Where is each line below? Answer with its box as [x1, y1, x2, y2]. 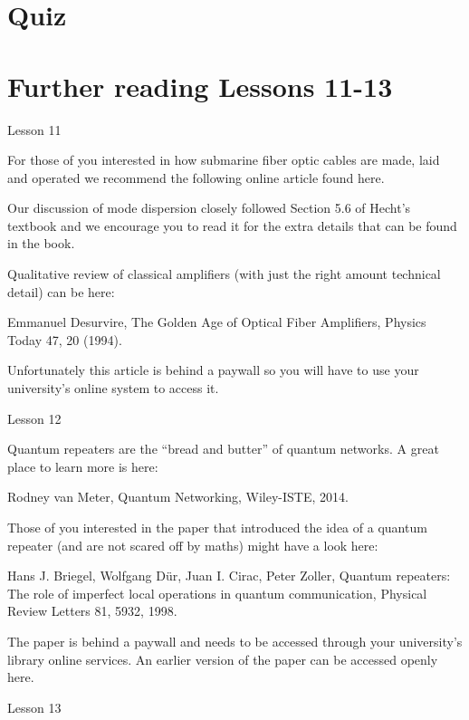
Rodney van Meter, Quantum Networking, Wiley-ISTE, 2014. [7, 487, 349, 506]
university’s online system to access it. [7, 379, 219, 398]
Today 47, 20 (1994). [7, 330, 122, 349]
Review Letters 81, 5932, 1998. [7, 601, 177, 620]
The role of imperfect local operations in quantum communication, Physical [7, 583, 427, 602]
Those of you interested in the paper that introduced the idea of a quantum [7, 518, 427, 536]
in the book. [7, 234, 75, 253]
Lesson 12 [7, 408, 62, 427]
